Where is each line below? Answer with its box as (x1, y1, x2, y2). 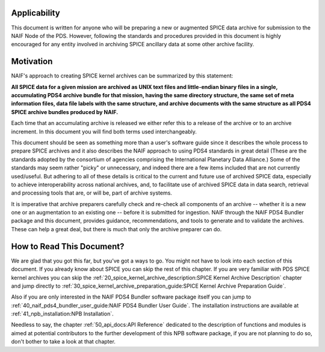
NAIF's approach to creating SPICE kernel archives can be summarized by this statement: (11, 72, 234, 79)
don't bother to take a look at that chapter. (11, 338, 116, 345)
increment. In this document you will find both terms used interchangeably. (11, 128, 197, 135)
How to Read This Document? (11, 241, 125, 252)
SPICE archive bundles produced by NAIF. (11, 108, 119, 115)
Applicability (11, 8, 60, 18)
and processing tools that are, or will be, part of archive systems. (11, 189, 173, 196)
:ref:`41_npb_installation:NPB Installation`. (11, 310, 114, 318)
